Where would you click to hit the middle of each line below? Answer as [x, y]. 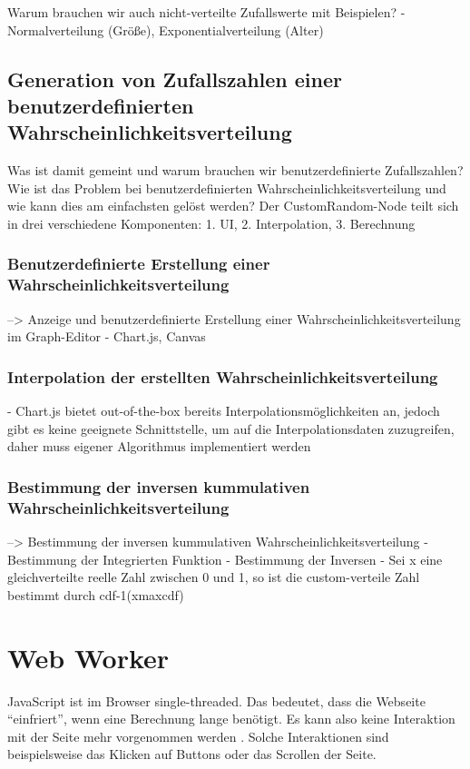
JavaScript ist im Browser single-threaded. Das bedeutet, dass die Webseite [216, 700]
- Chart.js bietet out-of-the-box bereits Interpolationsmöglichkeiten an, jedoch [224, 411]
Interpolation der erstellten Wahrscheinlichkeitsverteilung [223, 376]
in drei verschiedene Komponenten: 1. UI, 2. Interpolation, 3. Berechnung [211, 223]
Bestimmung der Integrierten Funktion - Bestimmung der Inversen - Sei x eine [225, 559]
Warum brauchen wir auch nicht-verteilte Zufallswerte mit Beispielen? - [206, 12]
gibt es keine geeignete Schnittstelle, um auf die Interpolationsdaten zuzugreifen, [231, 428]
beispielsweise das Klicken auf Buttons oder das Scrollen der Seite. [192, 754]
